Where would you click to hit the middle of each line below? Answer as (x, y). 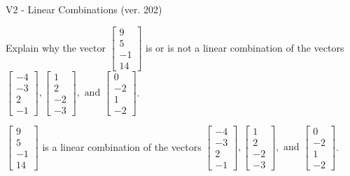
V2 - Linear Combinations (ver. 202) (84, 9)
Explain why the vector (56, 47)
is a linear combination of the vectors (122, 146)
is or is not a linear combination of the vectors (245, 47)
